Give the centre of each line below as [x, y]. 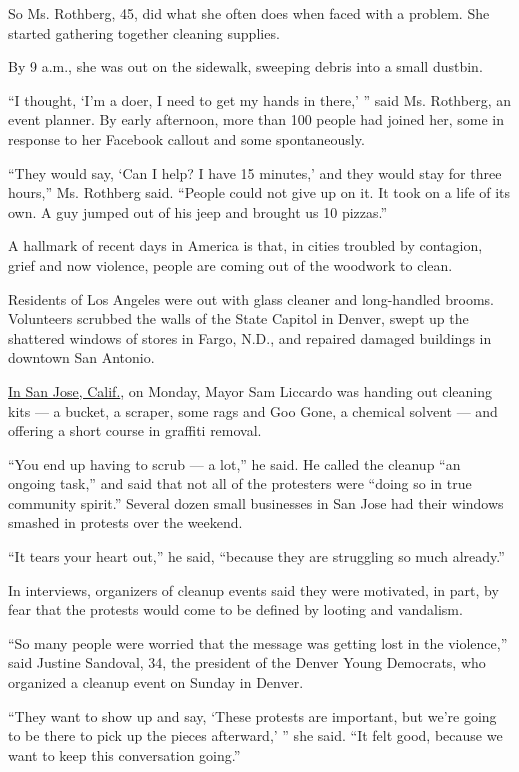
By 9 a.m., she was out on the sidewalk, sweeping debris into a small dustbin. [245, 66]
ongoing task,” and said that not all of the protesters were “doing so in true [240, 483]
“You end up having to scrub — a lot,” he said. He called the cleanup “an [234, 463]
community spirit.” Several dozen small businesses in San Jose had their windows [256, 502]
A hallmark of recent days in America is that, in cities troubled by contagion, [245, 245]
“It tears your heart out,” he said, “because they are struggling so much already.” [256, 556]
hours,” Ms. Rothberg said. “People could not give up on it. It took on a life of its [259, 192]
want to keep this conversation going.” [124, 754]
